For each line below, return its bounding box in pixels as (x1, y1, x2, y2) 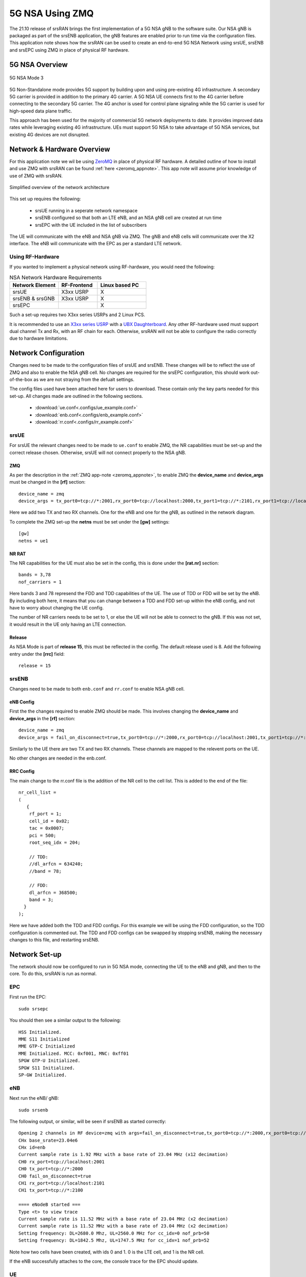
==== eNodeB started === (18, 1202, 81, 1208)
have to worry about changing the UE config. (9, 605, 104, 610)
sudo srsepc (18, 1006, 48, 1011)
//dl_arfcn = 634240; (29, 861, 84, 867)
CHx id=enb (18, 1145, 46, 1150)
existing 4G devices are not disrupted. (9, 131, 90, 137)
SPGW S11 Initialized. (18, 1065, 75, 1071)
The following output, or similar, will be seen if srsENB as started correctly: (9, 1118, 166, 1124)
